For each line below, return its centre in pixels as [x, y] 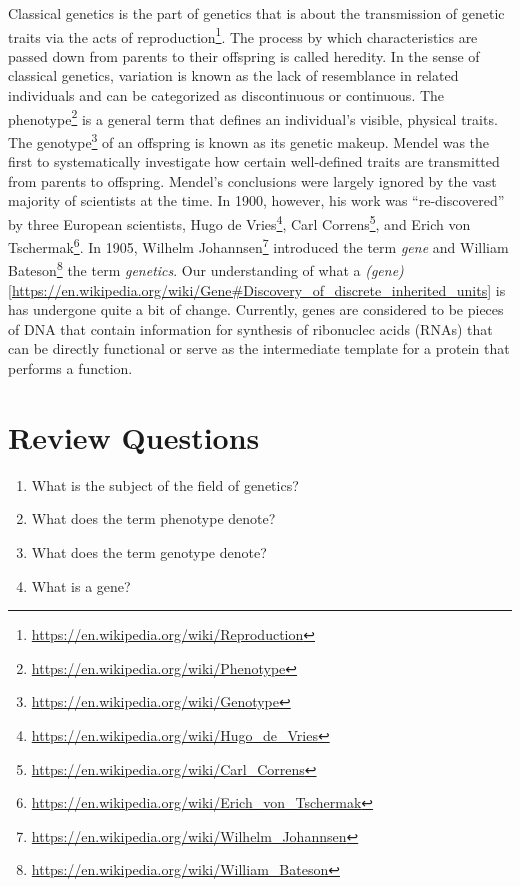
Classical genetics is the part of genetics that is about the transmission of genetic [256, 13]
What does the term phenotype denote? [153, 518]
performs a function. [70, 368]
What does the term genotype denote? [149, 551]
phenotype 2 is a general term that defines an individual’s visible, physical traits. [253, 117]
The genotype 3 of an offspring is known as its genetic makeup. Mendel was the [249, 140]
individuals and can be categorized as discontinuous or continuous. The [226, 95]
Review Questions [134, 436]
